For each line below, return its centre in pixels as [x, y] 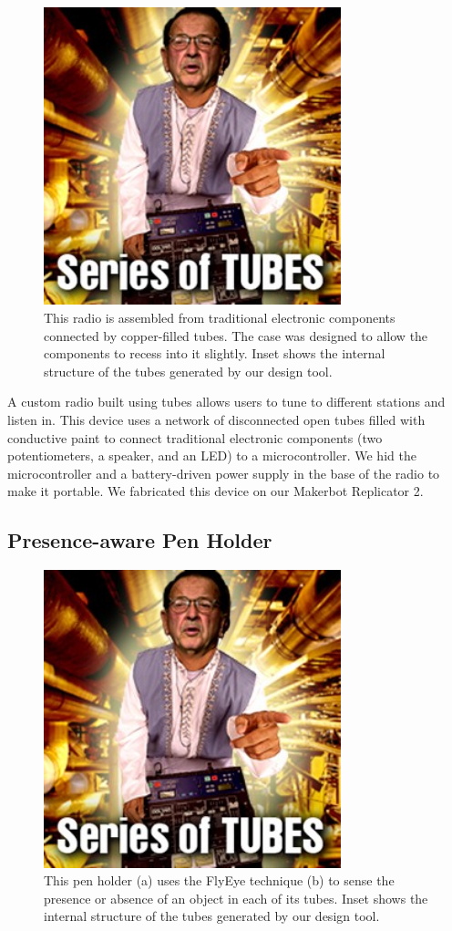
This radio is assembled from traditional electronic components [220, 317]
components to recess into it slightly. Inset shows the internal [215, 353]
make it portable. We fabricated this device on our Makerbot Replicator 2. [216, 491]
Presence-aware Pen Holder [140, 540]
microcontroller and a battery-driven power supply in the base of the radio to [224, 473]
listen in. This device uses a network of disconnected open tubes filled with [216, 419]
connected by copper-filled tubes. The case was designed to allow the [236, 335]
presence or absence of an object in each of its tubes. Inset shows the [236, 898]
